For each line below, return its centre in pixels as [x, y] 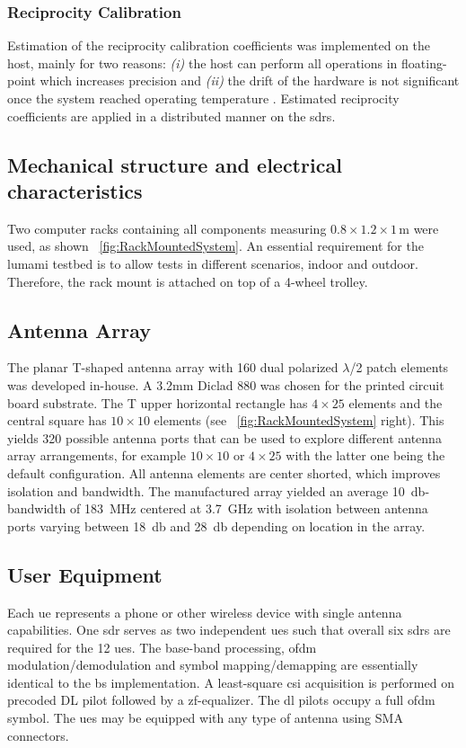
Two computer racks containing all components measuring [167, 228]
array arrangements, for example [97, 455]
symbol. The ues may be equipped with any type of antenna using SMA [205, 718]
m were [419, 228]
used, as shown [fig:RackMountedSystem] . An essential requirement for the [215, 246]
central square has [57, 420]
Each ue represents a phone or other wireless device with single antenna [205, 612]
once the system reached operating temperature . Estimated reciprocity [203, 98]
